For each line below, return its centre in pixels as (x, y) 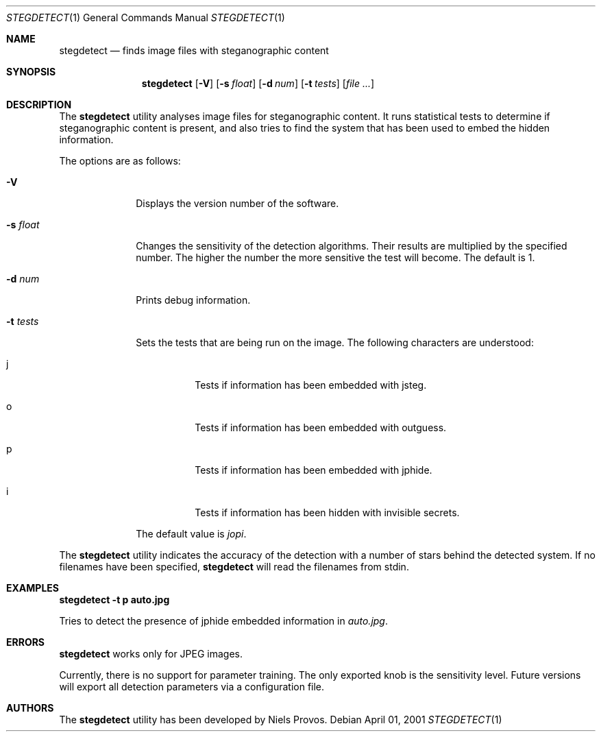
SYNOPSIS (31, 72)
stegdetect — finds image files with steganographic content (194, 50)
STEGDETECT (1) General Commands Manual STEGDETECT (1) (146, 17)
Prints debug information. (193, 300)
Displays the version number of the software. (237, 203)
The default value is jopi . (191, 534)
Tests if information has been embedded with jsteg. (311, 385)
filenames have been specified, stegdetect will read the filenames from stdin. (234, 567)
